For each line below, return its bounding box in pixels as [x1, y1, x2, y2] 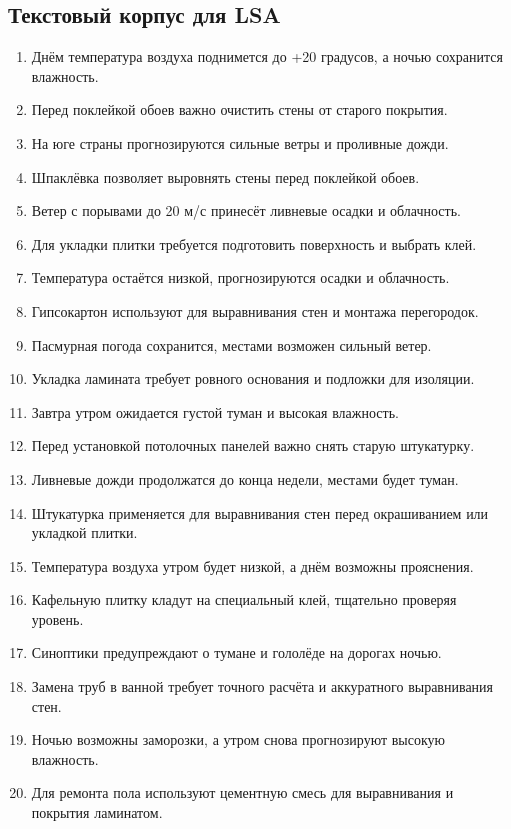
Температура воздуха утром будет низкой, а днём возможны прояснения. [31, 555, 474, 576]
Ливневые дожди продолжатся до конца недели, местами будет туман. [31, 468, 459, 489]
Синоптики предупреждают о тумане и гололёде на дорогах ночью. [31, 642, 442, 663]
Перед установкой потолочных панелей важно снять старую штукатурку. [31, 435, 475, 456]
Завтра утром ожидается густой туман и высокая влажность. [31, 401, 399, 422]
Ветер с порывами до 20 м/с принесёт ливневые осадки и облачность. [31, 200, 461, 221]
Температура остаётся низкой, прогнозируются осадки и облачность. [31, 267, 450, 288]
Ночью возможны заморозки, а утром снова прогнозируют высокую [31, 729, 446, 750]
